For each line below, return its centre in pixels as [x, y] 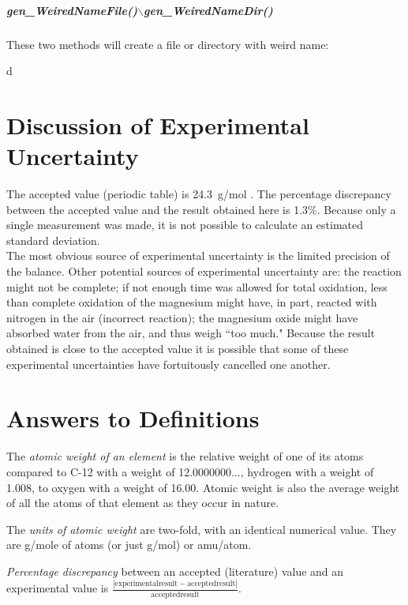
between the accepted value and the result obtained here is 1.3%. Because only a [201, 209]
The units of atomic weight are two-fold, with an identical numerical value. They [202, 529]
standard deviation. [53, 240]
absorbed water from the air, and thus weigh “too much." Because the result [191, 333]
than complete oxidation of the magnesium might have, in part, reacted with [192, 302]
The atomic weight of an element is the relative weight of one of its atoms [185, 456]
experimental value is [58, 588]
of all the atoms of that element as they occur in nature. [143, 503]
